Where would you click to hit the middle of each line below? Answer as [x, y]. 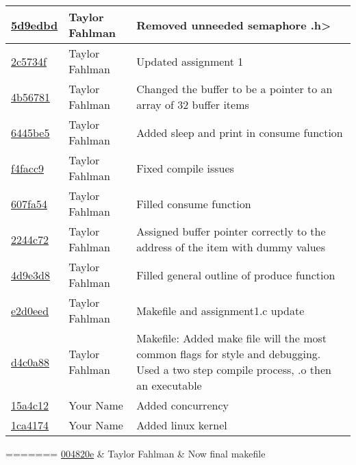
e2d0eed [30, 310]
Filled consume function [194, 203]
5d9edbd [35, 25]
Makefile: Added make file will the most [232, 338]
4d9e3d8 [30, 275]
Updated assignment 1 [190, 61]
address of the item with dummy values [231, 247]
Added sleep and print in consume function [240, 132]
